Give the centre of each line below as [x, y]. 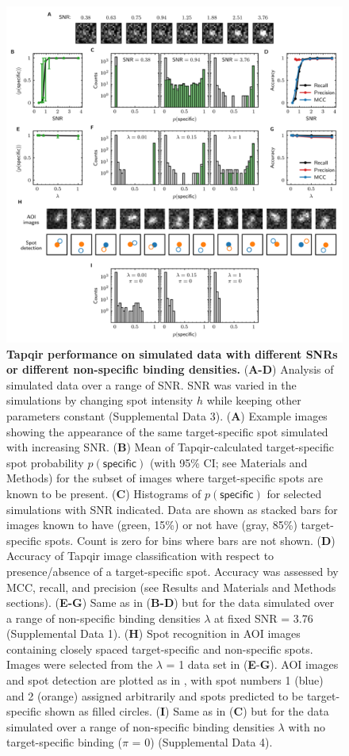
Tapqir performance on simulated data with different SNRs [172, 353]
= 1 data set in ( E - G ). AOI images [252, 664]
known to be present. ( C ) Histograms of [104, 493]
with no [307, 726]
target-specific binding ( [64, 742]
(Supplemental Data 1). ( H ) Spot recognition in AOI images [153, 633]
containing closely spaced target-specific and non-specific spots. [160, 649]
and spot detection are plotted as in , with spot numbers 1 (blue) [165, 680]
